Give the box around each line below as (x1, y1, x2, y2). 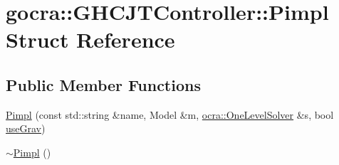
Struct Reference (6, 25, 175, 54)
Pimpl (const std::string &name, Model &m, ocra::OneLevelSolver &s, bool (6, 107, 334, 122)
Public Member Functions (6, 73, 201, 95)
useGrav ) (6, 121, 46, 136)
